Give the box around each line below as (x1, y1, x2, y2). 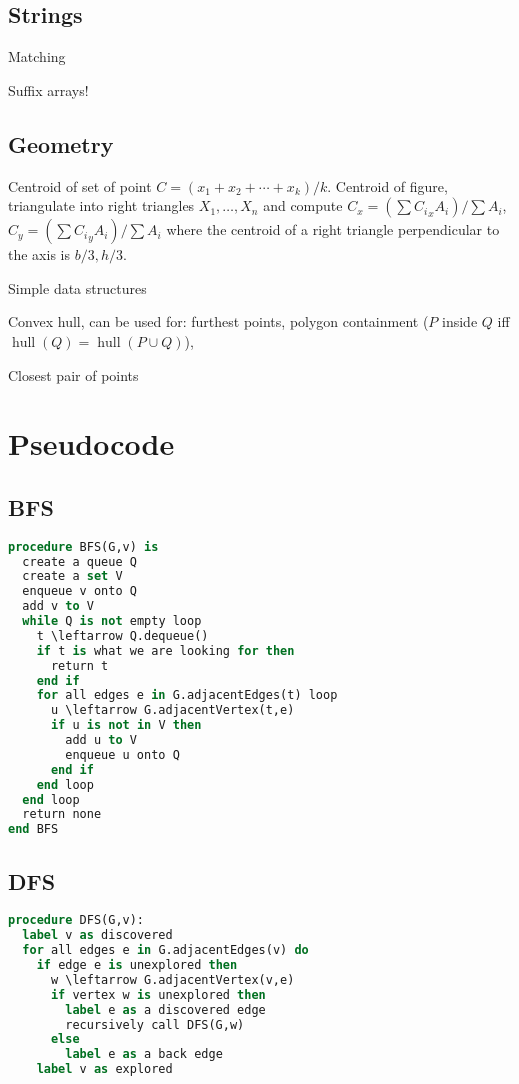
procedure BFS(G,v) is (8, 539, 159, 554)
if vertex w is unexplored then (50, 987, 266, 1002)
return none (22, 807, 102, 822)
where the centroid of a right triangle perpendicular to (166, 219, 500, 240)
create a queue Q (22, 554, 137, 569)
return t (50, 658, 109, 673)
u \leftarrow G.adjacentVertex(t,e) (50, 703, 295, 718)
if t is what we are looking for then (36, 643, 295, 658)
